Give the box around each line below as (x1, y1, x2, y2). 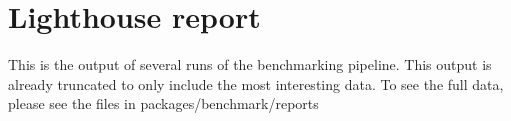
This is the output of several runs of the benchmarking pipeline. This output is (8, 54, 492, 75)
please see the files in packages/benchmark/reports (8, 93, 319, 114)
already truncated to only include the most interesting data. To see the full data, (8, 73, 504, 94)
